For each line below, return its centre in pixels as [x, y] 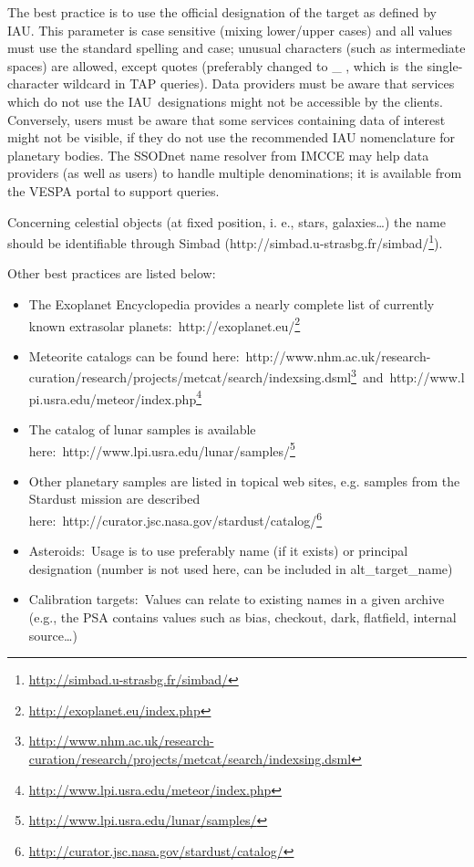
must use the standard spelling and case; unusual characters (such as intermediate [237, 48]
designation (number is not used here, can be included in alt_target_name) [241, 568]
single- [445, 65]
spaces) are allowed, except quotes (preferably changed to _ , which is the [215, 65]
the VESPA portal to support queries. [113, 190]
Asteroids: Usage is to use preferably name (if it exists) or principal [218, 551]
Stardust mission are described [114, 499]
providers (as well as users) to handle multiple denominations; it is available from [235, 173]
